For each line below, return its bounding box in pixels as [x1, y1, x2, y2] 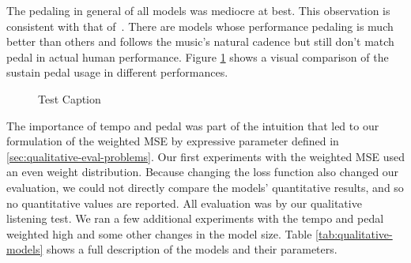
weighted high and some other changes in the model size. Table [6, 225, 312, 242]
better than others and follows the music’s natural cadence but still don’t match [6, 33, 394, 50]
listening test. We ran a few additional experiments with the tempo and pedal [6, 210, 384, 227]
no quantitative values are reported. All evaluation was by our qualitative [6, 194, 362, 211]
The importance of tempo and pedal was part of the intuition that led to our [6, 117, 379, 133]
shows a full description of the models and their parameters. [47, 241, 337, 257]
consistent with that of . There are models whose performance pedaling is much [6, 17, 394, 34]
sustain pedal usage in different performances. [6, 64, 228, 81]
